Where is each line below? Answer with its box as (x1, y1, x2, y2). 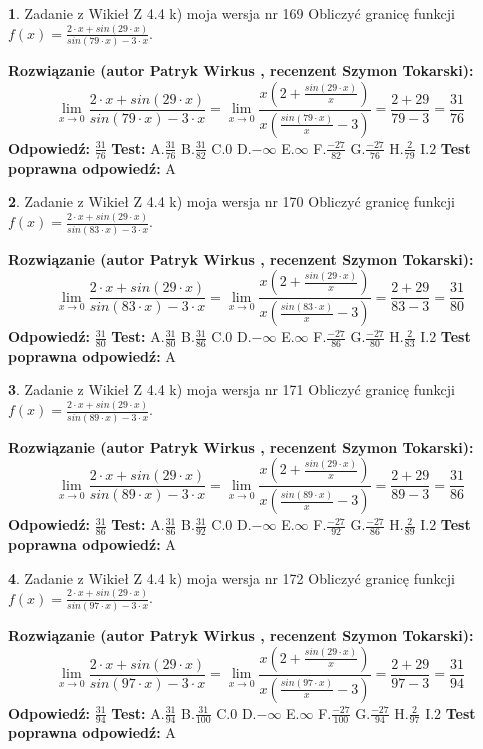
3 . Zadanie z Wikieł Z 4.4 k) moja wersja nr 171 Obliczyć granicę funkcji (8, 379, 455, 400)
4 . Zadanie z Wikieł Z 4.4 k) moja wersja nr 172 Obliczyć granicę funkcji (8, 567, 455, 588)
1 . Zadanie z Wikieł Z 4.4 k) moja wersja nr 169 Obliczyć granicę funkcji (8, 3, 455, 23)
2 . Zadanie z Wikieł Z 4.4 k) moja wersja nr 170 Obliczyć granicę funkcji (8, 191, 455, 212)
